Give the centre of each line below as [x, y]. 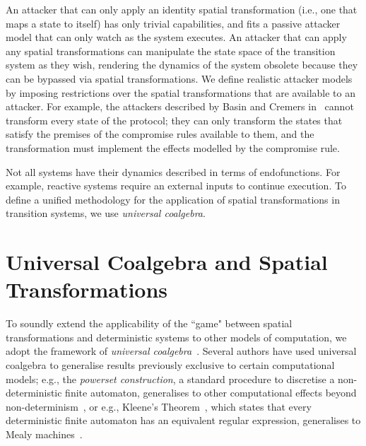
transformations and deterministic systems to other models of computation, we [176, 337]
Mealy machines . [44, 434]
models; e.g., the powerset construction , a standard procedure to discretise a [170, 378]
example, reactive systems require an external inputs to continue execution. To [176, 186]
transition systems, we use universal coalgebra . [106, 213]
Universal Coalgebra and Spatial [167, 262]
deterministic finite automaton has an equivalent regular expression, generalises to [183, 420]
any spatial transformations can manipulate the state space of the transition [171, 51]
